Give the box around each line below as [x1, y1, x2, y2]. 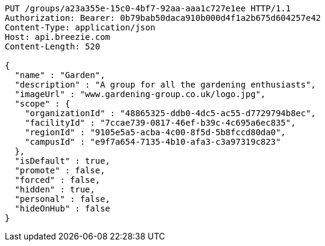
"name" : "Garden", [14, 70, 105, 80]
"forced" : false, [14, 175, 101, 185]
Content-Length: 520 [5, 42, 101, 51]
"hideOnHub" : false [14, 204, 111, 213]
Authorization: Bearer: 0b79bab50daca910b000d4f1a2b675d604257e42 [5, 13, 321, 23]
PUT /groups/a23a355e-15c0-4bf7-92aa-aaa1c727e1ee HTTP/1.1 [5, 4, 291, 13]
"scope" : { [14, 99, 70, 108]
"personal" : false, [14, 194, 111, 204]
